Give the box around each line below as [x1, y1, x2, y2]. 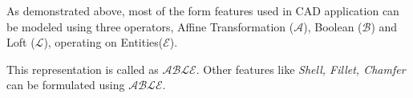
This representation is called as [6, 60, 159, 77]
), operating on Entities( [43, 34, 164, 51]
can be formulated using [6, 76, 125, 93]
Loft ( [6, 34, 35, 51]
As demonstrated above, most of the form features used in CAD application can [6, 2, 399, 18]
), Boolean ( [303, 18, 362, 35]
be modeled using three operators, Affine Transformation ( [6, 18, 294, 35]
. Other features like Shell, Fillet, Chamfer [196, 60, 406, 77]
